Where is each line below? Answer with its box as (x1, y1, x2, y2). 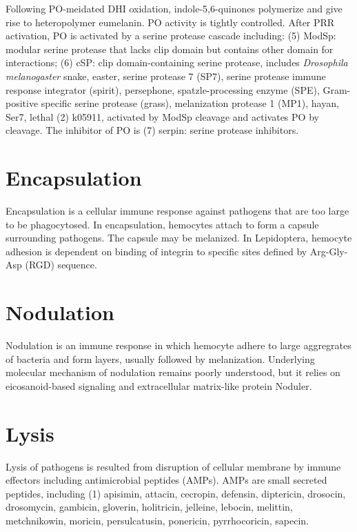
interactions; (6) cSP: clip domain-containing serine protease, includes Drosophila (6, 55, 348, 70)
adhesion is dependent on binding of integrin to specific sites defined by (6, 244, 307, 258)
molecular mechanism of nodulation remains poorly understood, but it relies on (6, 365, 340, 380)
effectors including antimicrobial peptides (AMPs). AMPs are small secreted (6, 473, 327, 487)
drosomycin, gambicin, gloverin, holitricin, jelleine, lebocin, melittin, (6, 500, 293, 514)
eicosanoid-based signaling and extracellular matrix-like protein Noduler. (6, 378, 312, 393)
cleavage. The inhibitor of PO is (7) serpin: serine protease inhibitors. (6, 123, 299, 137)
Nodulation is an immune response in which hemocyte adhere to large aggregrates (6, 338, 351, 353)
